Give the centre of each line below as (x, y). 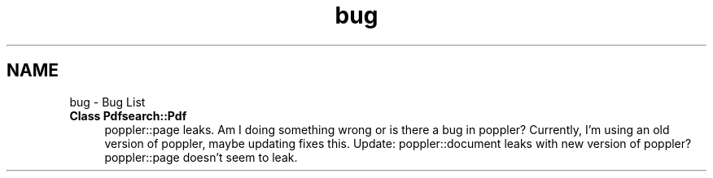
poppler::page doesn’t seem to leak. (201, 157)
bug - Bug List (107, 102)
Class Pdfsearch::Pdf (128, 115)
